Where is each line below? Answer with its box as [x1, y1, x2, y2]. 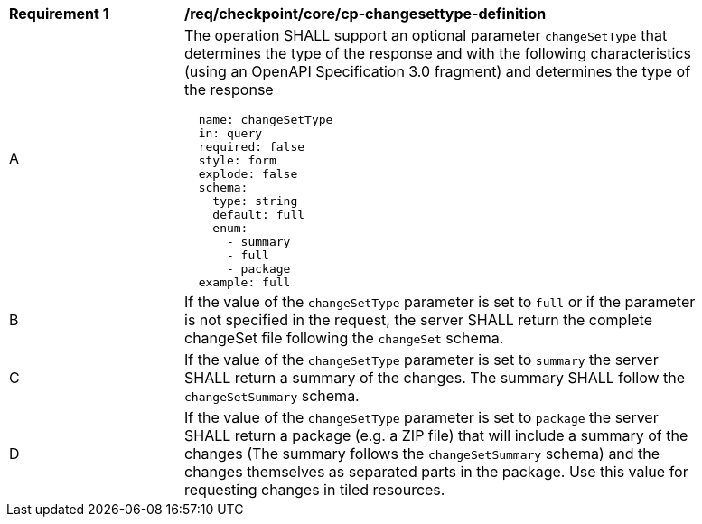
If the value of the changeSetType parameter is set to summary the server [184, 351, 659, 369]
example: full [198, 276, 291, 289]
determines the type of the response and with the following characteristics [184, 44, 691, 62]
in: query [198, 126, 263, 140]
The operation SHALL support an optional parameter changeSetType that [184, 26, 668, 44]
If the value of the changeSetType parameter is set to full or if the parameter [184, 293, 696, 311]
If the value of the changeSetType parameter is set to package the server [184, 408, 659, 426]
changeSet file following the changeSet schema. [184, 329, 504, 347]
